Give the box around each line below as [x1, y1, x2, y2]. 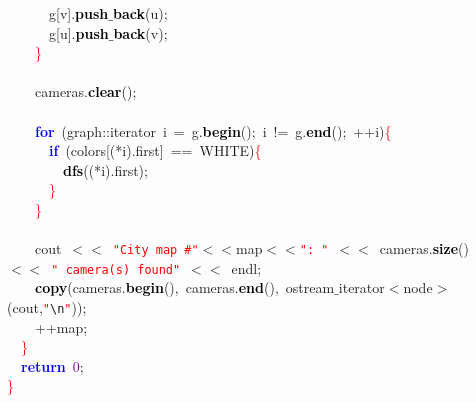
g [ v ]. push [48, 3, 109, 23]
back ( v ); [113, 22, 168, 43]
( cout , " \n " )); [7, 297, 87, 318]
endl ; [231, 257, 262, 278]
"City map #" [112, 243, 199, 258]
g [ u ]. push [48, 22, 109, 43]
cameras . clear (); [34, 81, 137, 102]
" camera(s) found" [51, 262, 181, 277]
